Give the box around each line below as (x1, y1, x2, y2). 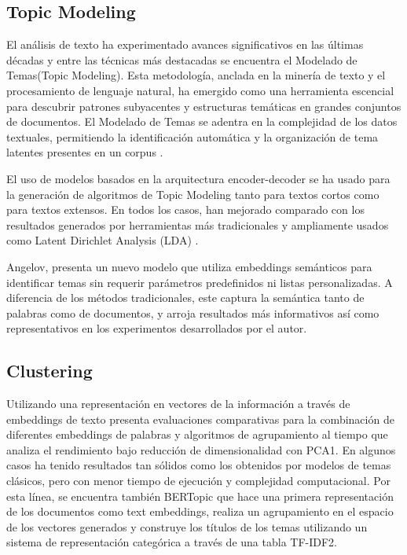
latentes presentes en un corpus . (6, 144, 163, 160)
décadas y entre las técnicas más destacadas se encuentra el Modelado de (6, 51, 357, 68)
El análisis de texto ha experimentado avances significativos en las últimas (6, 36, 364, 53)
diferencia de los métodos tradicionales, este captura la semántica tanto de (6, 289, 365, 306)
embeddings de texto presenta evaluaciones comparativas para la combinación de (6, 410, 394, 427)
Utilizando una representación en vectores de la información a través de (6, 395, 350, 412)
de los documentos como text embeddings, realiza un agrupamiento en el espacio (6, 503, 394, 520)
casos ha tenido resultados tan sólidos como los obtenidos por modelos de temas (6, 457, 391, 473)
